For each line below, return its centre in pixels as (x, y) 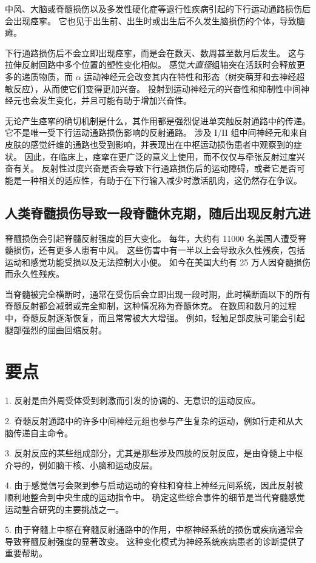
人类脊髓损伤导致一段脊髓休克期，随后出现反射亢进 (158, 212)
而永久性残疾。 (35, 274)
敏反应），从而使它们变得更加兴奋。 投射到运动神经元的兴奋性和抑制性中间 (153, 88)
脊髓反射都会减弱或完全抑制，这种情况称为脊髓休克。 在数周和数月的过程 (151, 306)
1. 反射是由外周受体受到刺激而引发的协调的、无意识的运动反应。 (133, 400)
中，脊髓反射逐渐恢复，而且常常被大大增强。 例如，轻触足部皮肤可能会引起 (155, 318)
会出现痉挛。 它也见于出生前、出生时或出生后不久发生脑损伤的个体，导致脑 (155, 20)
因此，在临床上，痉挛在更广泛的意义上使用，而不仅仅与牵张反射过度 (160, 156)
